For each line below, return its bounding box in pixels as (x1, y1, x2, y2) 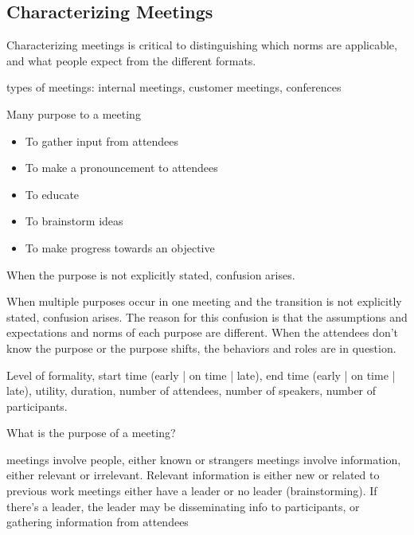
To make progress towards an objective (25, 239, 215, 256)
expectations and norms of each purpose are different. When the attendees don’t (6, 324, 399, 341)
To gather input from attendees (25, 132, 179, 149)
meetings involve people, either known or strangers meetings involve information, (6, 451, 401, 467)
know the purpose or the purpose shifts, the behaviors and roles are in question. (6, 339, 396, 356)
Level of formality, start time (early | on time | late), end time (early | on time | (6, 366, 396, 383)
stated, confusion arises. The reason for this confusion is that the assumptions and (6, 308, 408, 325)
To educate (25, 185, 80, 202)
